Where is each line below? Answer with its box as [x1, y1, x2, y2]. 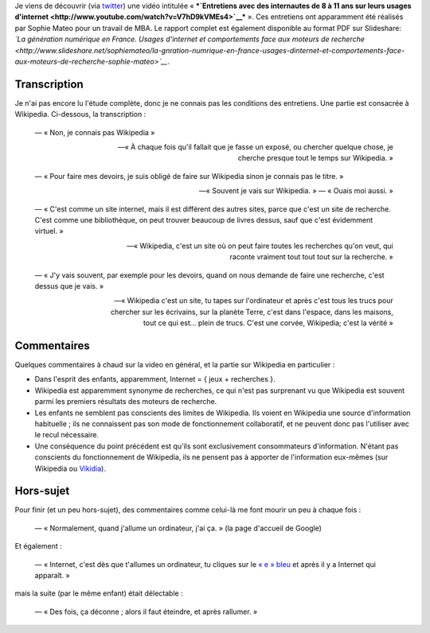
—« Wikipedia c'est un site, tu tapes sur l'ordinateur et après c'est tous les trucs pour [114, 296, 393, 305]
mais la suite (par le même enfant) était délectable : [14, 588, 183, 598]
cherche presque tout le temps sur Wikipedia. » [237, 153, 393, 163]
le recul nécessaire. [34, 430, 100, 440]
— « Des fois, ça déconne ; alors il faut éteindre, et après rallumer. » [34, 607, 258, 616]
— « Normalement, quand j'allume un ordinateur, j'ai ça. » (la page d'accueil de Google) [34, 523, 322, 533]
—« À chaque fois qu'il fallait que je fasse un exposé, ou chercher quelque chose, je [117, 142, 393, 152]
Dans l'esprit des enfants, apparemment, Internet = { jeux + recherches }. [34, 375, 276, 384]
